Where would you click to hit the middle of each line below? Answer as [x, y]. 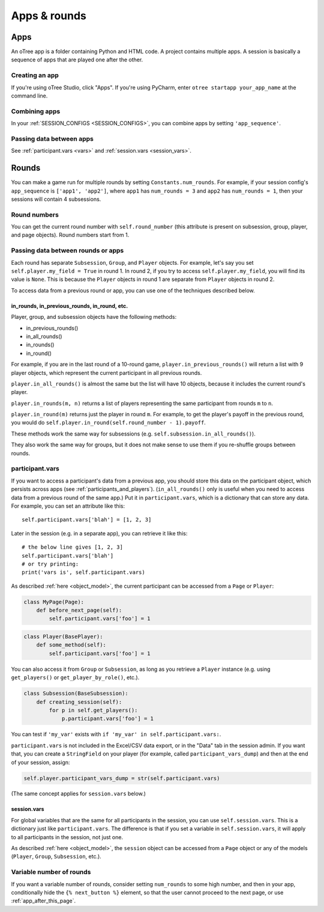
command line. [29, 96]
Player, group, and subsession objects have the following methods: [94, 317]
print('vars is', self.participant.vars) [83, 572]
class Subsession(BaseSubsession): [76, 694]
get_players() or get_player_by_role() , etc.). [75, 677]
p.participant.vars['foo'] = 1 [108, 719]
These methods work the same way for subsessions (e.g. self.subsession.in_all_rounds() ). [133, 434]
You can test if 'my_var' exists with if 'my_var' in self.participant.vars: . [116, 735]
